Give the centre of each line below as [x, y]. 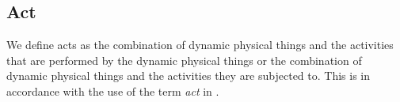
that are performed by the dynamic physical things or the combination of [184, 60]
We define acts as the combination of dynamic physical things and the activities [200, 45]
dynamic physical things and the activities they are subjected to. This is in [189, 76]
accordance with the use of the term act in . [113, 91]
